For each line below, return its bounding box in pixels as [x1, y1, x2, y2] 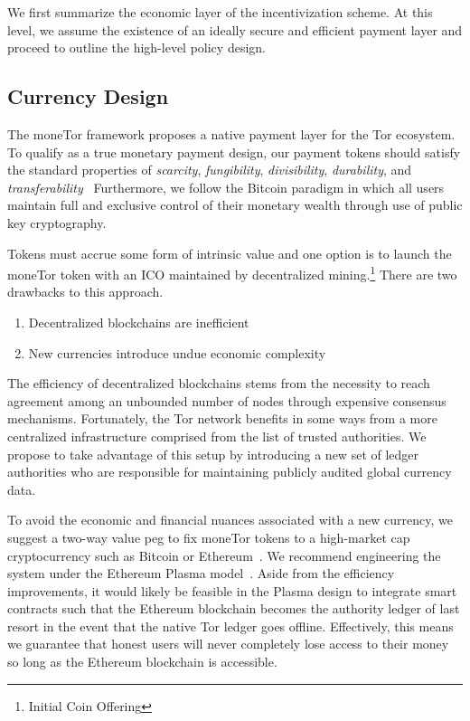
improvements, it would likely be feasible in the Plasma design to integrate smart [7, 581, 457, 600]
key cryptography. [7, 213, 107, 232]
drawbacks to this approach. [7, 282, 164, 301]
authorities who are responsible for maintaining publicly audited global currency [7, 462, 452, 481]
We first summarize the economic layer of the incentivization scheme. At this [7, 3, 433, 21]
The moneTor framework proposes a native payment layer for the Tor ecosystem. [7, 124, 456, 143]
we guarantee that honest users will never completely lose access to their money [7, 634, 449, 653]
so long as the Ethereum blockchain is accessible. [7, 652, 277, 671]
